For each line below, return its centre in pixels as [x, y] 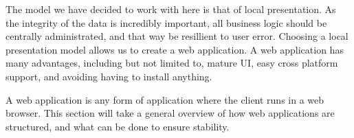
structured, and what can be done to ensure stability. [118, 126]
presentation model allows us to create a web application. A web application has [175, 49]
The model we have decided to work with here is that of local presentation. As [171, 9]
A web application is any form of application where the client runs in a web [165, 99]
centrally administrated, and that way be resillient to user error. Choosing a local [177, 36]
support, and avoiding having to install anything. [109, 76]
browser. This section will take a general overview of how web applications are [170, 113]
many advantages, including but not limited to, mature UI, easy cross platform [172, 63]
